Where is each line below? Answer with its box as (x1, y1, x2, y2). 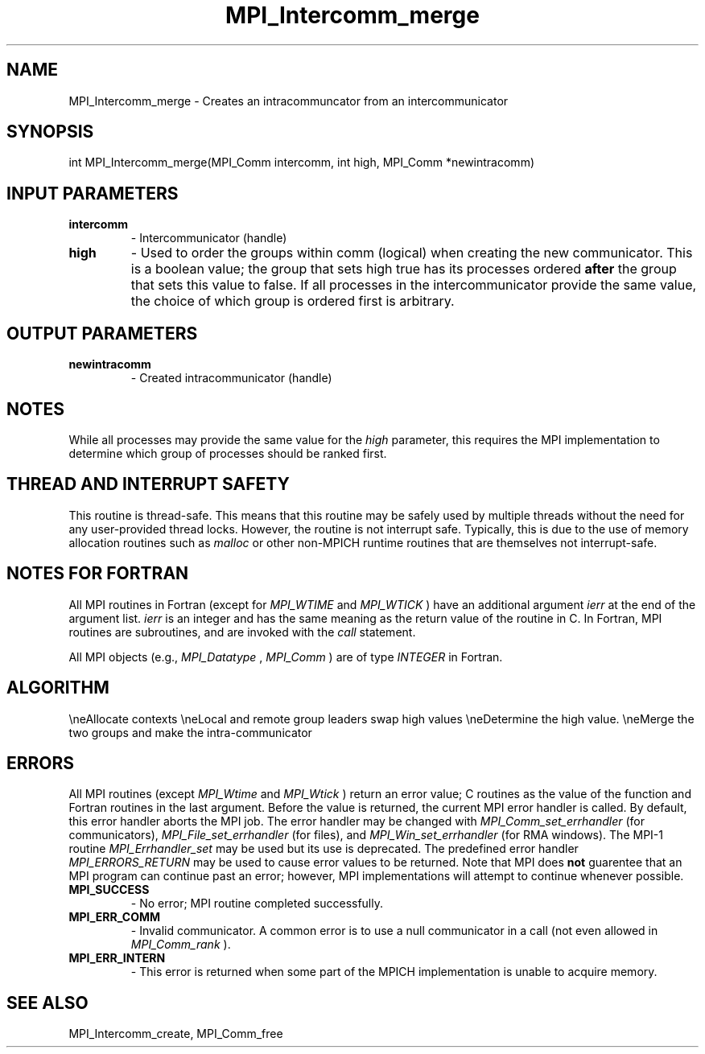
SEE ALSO (6, 992, 89, 1013)
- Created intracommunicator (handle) (130, 371, 332, 385)
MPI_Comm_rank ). (130, 937, 231, 952)
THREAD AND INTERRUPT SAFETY (6, 474, 290, 495)
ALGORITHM (6, 677, 109, 698)
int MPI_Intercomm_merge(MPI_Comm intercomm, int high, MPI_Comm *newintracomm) (68, 155, 535, 170)
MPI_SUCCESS (68, 883, 150, 897)
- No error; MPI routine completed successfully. (130, 896, 384, 911)
